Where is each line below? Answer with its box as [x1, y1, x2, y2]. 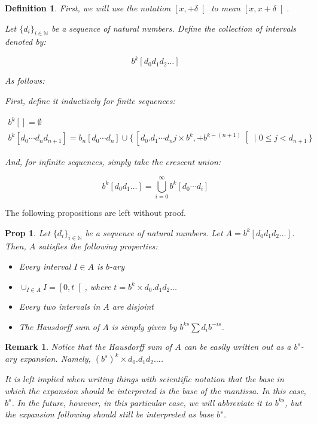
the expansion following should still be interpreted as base [5, 408, 214, 420]
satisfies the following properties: [38, 240, 158, 252]
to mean [211, 2, 240, 14]
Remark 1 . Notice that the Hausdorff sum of [5, 340, 172, 353]
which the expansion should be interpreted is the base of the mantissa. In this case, [5, 385, 306, 396]
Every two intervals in [19, 300, 100, 313]
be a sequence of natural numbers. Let [85, 226, 223, 239]
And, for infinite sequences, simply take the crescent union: [5, 155, 221, 168]
